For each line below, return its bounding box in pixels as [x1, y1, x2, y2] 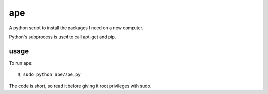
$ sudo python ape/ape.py [18, 72, 81, 77]
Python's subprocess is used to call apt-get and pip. [9, 34, 116, 40]
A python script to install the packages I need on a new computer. [9, 25, 144, 31]
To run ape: [9, 60, 33, 66]
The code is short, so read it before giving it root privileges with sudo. [9, 83, 152, 89]
